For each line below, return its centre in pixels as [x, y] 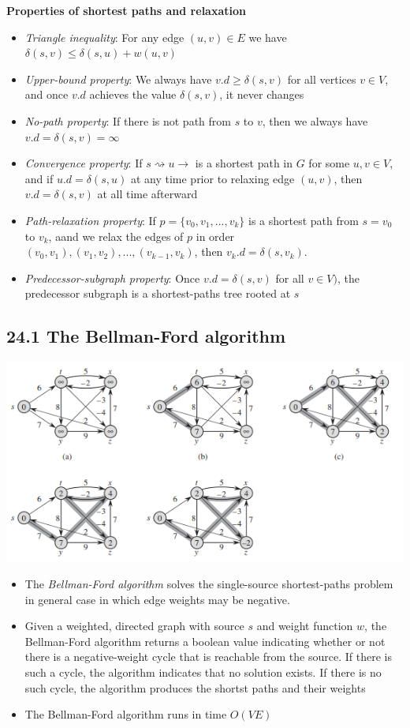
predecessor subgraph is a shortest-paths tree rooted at [158, 293]
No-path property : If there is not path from [128, 120]
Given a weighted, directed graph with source [134, 626]
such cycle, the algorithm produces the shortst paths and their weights [195, 687]
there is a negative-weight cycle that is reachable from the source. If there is [208, 657]
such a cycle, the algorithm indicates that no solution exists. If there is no [203, 672]
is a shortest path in [244, 163]
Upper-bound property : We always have [118, 79]
